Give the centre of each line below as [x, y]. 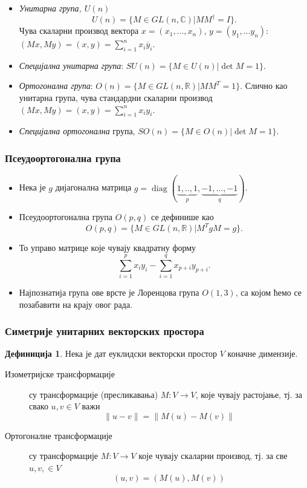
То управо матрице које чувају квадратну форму [108, 248]
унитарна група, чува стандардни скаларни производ [116, 98]
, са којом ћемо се [269, 292]
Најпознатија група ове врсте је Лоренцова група [109, 292]
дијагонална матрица [93, 187]
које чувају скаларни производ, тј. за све [213, 456]
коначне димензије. [263, 353]
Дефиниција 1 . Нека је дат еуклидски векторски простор [111, 353]
